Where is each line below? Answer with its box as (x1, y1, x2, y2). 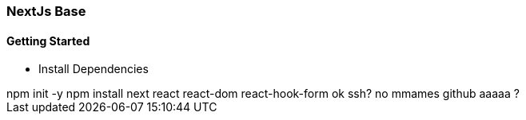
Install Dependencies (38, 62, 149, 76)
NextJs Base (6, 3, 86, 19)
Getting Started (6, 33, 90, 48)
